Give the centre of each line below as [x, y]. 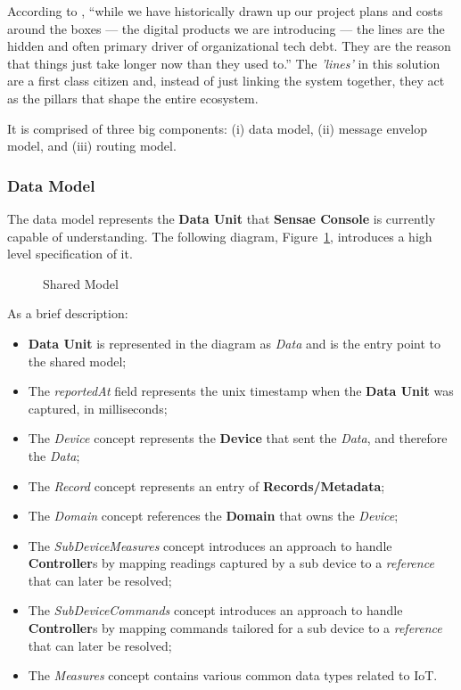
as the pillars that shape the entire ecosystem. [133, 98]
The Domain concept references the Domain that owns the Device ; [213, 516]
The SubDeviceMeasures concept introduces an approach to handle [210, 545]
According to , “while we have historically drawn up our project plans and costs [225, 11]
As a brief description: [68, 313]
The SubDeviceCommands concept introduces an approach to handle [215, 610]
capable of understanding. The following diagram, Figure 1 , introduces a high [220, 236]
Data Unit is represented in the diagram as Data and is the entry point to [234, 343]
